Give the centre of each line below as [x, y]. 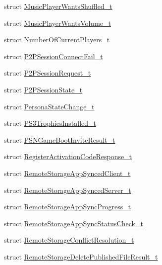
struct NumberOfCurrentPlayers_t [57, 40]
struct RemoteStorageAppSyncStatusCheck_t [74, 223]
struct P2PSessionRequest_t [48, 73]
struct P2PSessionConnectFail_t [54, 56]
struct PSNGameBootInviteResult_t [60, 139]
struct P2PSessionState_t [43, 89]
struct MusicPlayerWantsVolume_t [57, 23]
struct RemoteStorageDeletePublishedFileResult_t [81, 256]
